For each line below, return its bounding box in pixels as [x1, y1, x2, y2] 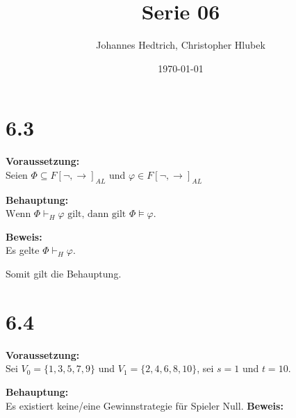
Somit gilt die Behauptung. [6, 266, 122, 281]
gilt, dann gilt [67, 209, 126, 220]
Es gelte [6, 243, 40, 257]
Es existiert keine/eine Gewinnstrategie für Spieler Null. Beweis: [6, 398, 283, 412]
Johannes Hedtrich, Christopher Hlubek [96, 38, 265, 52]
